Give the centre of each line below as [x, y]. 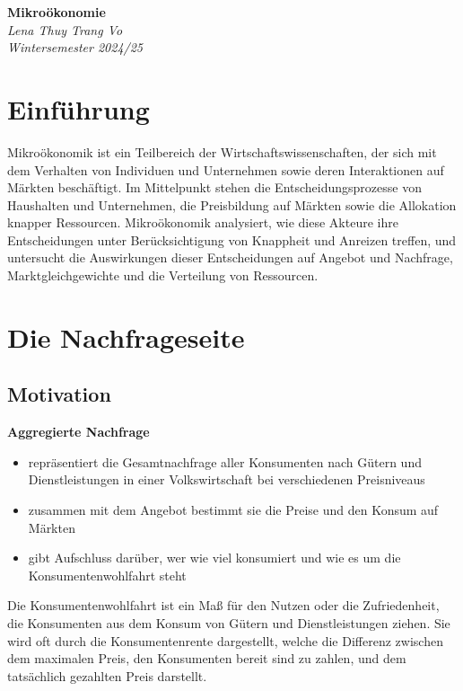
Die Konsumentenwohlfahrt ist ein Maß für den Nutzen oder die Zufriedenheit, [223, 605]
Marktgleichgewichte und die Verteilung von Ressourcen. [163, 275]
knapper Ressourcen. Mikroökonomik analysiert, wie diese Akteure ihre [203, 222]
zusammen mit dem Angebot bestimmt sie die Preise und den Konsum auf [233, 510]
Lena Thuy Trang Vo [65, 29]
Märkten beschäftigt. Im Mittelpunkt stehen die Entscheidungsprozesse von [214, 187]
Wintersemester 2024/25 [75, 47]
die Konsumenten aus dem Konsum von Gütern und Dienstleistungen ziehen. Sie [229, 622]
